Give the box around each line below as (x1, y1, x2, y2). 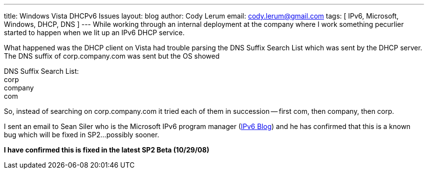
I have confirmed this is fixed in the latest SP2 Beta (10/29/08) (4, 146, 210, 154)
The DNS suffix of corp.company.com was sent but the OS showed (4, 52, 220, 60)
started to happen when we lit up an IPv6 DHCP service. (4, 28, 185, 37)
